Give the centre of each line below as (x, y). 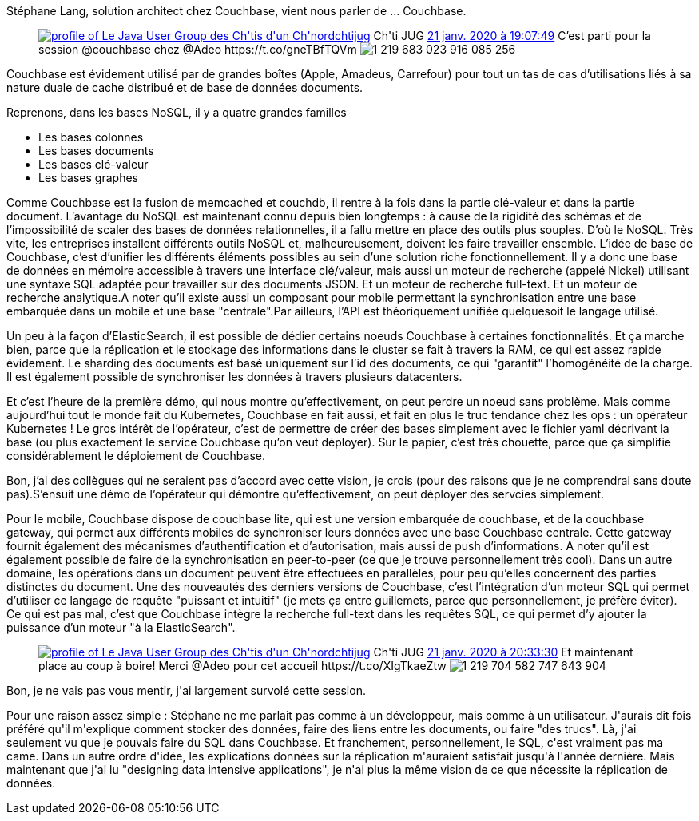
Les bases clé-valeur (93, 164)
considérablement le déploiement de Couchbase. (136, 456)
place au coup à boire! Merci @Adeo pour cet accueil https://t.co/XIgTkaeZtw (242, 666)
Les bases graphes (88, 178)
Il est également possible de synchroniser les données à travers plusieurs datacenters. (234, 377)
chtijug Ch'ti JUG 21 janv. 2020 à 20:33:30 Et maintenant (484, 652)
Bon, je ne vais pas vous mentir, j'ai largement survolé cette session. (186, 690)
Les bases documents (96, 151)
